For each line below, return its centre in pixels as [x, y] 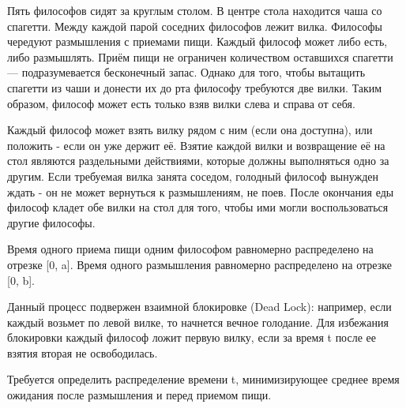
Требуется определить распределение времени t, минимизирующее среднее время [203, 379]
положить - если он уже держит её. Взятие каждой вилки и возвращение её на [196, 145]
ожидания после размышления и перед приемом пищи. [139, 395]
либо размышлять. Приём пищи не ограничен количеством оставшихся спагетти [200, 56]
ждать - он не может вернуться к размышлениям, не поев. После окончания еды [201, 191]
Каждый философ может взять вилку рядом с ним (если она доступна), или [190, 130]
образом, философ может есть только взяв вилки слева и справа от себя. [181, 103]
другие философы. [51, 222]
